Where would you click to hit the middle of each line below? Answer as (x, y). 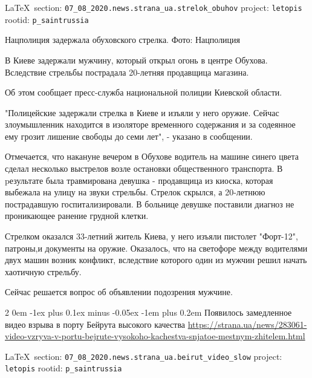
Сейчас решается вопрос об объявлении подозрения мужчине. (119, 292)
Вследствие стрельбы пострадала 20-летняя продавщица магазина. (127, 72)
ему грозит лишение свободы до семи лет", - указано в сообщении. (129, 136)
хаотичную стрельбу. (43, 271)
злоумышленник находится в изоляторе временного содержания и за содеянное (150, 124)
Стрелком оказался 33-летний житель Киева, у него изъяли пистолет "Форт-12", (151, 236)
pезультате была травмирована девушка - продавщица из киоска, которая (139, 180)
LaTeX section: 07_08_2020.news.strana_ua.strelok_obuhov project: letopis (154, 7)
